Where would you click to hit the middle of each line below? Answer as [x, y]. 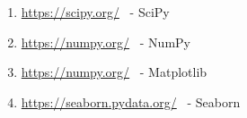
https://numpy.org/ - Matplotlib [114, 72]
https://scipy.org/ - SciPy [95, 12]
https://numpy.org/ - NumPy [106, 42]
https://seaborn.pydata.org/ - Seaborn [131, 101]
